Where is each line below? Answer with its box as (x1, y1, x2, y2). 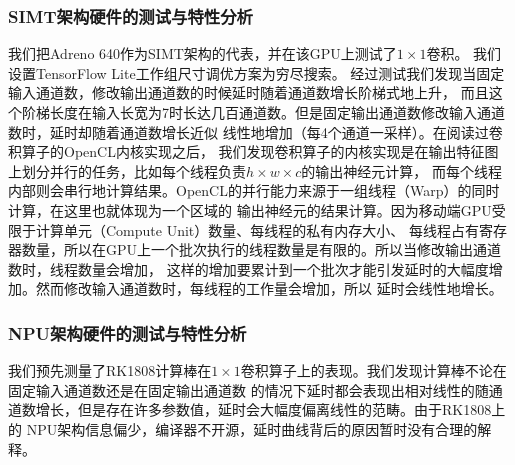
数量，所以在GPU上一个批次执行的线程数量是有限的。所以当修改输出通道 (21, 239, 502, 260)
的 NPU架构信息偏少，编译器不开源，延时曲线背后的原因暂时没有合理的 (8, 418, 478, 439)
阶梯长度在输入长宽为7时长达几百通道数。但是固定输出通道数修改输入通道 (21, 102, 505, 122)
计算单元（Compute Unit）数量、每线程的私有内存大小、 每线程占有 (35, 219, 479, 240)
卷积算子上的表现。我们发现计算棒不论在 (240, 360, 507, 381)
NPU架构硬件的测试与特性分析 (8, 320, 247, 345)
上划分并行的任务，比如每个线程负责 (8, 160, 246, 181)
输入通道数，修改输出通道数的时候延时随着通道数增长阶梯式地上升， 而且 (8, 82, 489, 103)
